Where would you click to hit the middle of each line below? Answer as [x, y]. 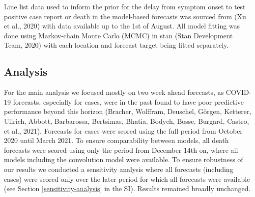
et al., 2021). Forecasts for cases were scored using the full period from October [123, 130]
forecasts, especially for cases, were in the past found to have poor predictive [128, 101]
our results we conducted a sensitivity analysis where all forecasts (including [119, 169]
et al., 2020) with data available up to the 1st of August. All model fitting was [122, 26]
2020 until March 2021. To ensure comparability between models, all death [116, 140]
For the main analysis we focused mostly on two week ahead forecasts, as [114, 92]
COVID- [239, 92]
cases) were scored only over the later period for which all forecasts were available [127, 179]
